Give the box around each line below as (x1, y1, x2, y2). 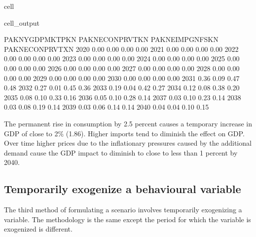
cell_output (4, 17, 39, 28)
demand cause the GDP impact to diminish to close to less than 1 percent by (4, 147, 238, 158)
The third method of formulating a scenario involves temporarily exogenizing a (4, 204, 242, 215)
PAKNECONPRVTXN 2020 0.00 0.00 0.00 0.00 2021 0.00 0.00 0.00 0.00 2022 (4, 43, 239, 54)
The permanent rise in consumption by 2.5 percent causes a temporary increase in (4, 118, 253, 128)
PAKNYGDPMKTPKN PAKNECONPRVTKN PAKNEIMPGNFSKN (4, 34, 219, 44)
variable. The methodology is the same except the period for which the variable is (4, 214, 251, 224)
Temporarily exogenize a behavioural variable (4, 181, 241, 197)
